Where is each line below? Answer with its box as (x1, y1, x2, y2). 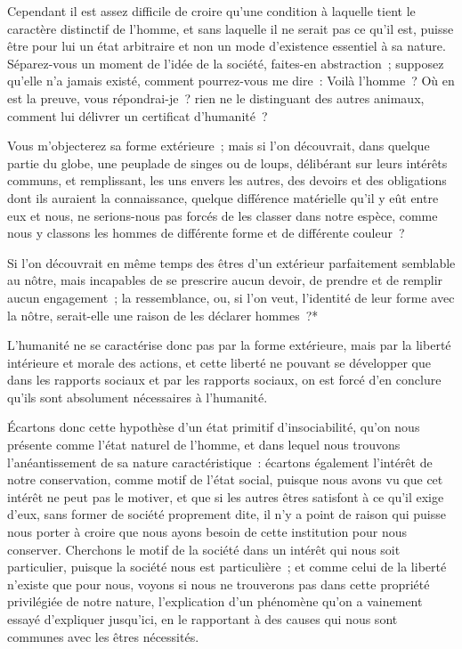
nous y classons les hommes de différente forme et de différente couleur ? (7, 223, 405, 242)
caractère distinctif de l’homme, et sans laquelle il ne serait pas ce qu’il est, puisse (7, 19, 454, 37)
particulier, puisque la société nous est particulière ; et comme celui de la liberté (7, 557, 447, 576)
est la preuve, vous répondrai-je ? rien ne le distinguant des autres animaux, (7, 88, 425, 107)
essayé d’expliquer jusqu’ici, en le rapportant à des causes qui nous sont (7, 610, 398, 628)
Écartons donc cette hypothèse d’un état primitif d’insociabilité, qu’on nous (7, 418, 420, 436)
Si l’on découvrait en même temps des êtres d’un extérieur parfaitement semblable (7, 253, 456, 272)
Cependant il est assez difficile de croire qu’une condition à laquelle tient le (7, 2, 416, 20)
